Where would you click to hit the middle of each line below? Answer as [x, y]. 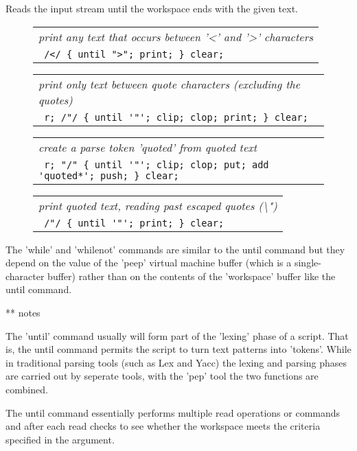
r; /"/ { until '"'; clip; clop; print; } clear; [176, 117]
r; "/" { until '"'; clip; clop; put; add [157, 164]
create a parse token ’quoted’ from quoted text [148, 147]
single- [308, 263]
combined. [27, 389]
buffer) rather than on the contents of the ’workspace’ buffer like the [192, 276]
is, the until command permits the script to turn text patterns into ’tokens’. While [178, 349]
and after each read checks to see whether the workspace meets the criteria [163, 426]
